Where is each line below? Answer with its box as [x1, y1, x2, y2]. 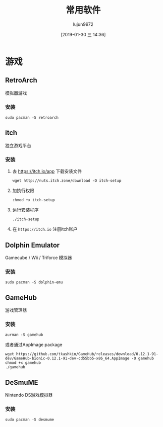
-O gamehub [131, 356, 154, 361]
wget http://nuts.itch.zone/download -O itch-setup [12, 178, 121, 183]
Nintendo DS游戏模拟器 [5, 392, 53, 398]
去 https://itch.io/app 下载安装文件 [12, 169, 82, 174]
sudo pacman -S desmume [5, 417, 54, 423]
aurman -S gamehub [5, 333, 43, 338]
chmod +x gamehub [5, 360, 41, 365]
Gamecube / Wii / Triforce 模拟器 [5, 255, 72, 260]
